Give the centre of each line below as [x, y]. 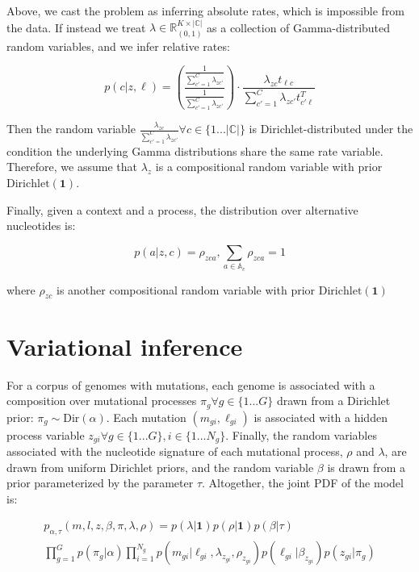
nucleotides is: [41, 225]
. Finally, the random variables [301, 434]
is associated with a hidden [321, 417]
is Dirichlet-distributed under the [331, 129]
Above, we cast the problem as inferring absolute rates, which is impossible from [206, 10]
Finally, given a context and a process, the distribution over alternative [182, 209]
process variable [46, 434]
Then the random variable [71, 129]
